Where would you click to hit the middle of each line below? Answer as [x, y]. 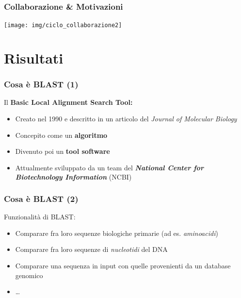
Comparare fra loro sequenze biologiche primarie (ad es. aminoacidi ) [117, 233]
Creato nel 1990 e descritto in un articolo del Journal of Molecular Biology [126, 119]
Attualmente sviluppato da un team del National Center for [109, 167]
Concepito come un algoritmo [61, 135]
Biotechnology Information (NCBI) [73, 177]
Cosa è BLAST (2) [41, 198]
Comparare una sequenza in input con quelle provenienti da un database [123, 266]
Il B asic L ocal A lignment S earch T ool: [68, 102]
